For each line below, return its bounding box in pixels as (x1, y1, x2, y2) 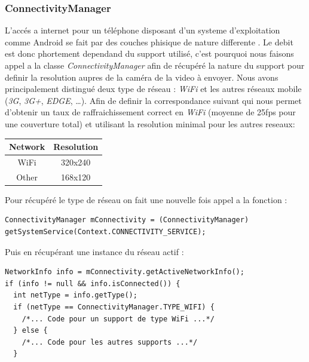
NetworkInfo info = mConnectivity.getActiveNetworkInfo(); (5, 268, 244, 277)
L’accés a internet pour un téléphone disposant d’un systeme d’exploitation (5, 24, 280, 36)
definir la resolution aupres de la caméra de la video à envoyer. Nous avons (5, 70, 279, 83)
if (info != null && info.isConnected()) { (5, 279, 180, 288)
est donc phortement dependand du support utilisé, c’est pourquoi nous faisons (5, 47, 294, 60)
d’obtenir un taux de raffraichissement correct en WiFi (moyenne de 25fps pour (5, 106, 296, 118)
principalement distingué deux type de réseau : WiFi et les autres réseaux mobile (5, 82, 302, 95)
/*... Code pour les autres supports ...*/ (22, 338, 198, 346)
